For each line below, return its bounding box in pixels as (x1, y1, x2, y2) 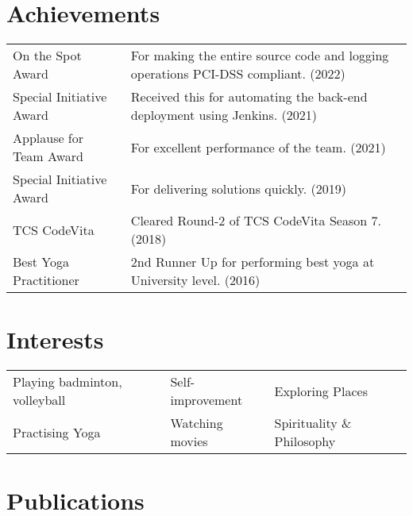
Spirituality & (274, 414, 352, 433)
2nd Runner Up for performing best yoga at (130, 252, 375, 271)
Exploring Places (274, 381, 368, 400)
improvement (170, 391, 243, 410)
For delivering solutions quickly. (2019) (130, 179, 347, 198)
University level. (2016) (130, 271, 261, 290)
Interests (6, 323, 104, 356)
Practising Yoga (13, 422, 101, 441)
